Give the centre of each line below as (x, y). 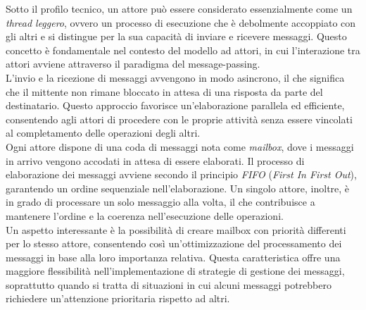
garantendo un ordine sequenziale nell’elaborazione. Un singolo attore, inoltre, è (178, 188)
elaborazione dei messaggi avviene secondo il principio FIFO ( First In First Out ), (181, 174)
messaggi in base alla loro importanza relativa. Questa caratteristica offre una (173, 257)
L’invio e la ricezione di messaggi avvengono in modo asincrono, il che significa (175, 77)
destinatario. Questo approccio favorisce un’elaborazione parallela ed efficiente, (175, 105)
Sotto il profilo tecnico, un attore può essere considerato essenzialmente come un (179, 8)
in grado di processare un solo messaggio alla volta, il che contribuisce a (160, 202)
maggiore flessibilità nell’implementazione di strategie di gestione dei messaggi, (175, 271)
